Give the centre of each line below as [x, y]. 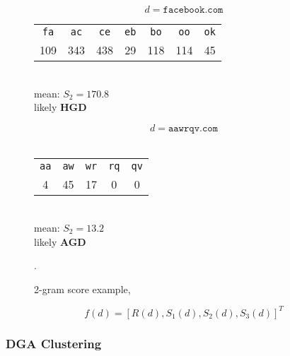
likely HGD [60, 107]
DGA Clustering [54, 343]
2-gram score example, [82, 289]
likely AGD [60, 241]
